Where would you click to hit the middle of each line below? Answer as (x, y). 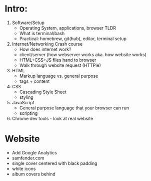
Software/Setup (28, 23)
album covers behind (33, 174)
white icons (24, 168)
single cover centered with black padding (54, 163)
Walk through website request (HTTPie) (60, 65)
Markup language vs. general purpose (59, 76)
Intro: (16, 9)
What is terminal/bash (42, 33)
